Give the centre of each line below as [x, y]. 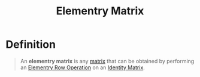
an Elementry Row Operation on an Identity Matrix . [82, 67]
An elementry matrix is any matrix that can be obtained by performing [107, 61]
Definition [31, 44]
